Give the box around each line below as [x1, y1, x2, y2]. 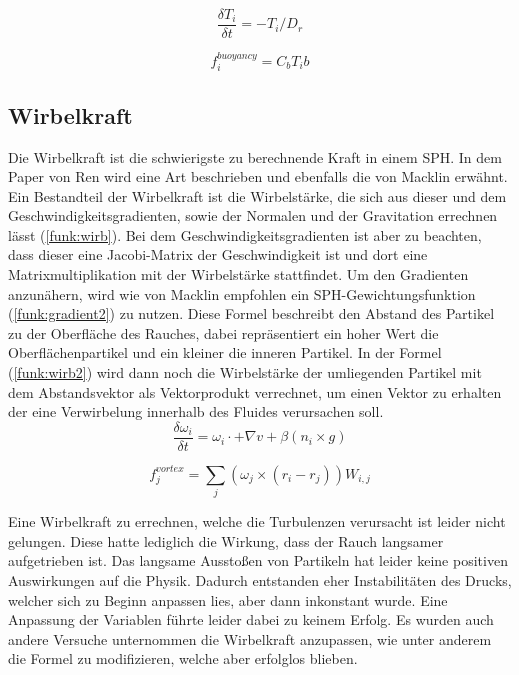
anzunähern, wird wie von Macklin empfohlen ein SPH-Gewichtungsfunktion [8, 283, 476, 304]
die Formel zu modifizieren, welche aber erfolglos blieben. [8, 648, 358, 669]
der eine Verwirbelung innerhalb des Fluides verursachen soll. [8, 401, 384, 422]
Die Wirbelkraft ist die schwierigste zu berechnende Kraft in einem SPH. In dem [8, 146, 502, 167]
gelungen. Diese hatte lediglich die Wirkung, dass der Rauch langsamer [8, 530, 444, 551]
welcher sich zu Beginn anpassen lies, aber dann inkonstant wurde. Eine [8, 589, 448, 610]
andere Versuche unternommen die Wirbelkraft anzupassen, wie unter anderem [8, 628, 492, 649]
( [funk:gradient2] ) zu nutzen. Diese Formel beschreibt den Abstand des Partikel [8, 303, 495, 324]
